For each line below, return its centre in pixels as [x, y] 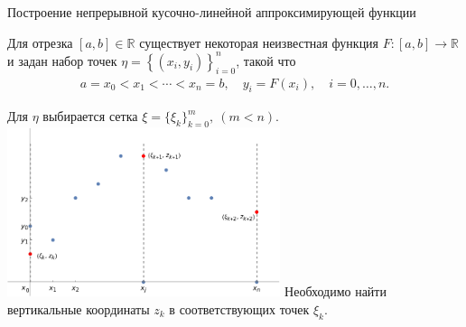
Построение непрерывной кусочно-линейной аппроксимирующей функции [212, 12]
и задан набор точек [62, 60]
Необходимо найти [336, 291]
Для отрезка [40, 42]
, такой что [266, 60]
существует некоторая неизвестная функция [259, 42]
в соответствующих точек [239, 308]
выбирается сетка [90, 116]
